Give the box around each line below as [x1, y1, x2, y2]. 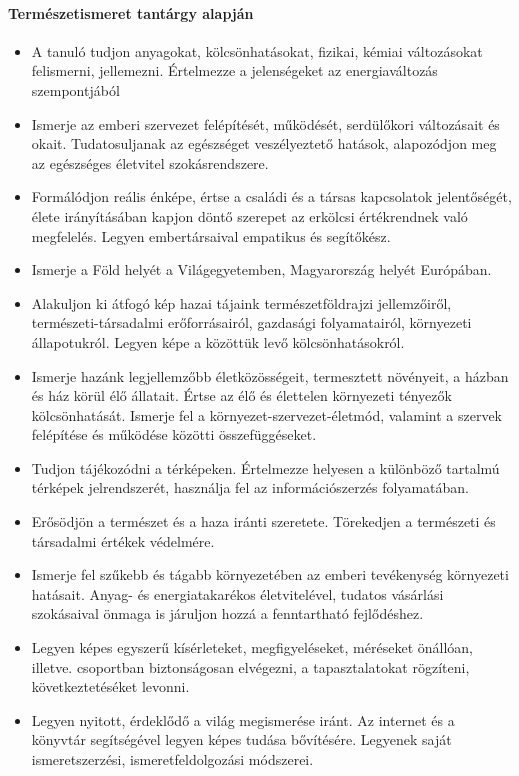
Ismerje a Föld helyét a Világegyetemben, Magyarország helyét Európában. [31, 259, 492, 280]
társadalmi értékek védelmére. [31, 530, 215, 551]
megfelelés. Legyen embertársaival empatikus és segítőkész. [31, 225, 391, 246]
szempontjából [31, 79, 120, 100]
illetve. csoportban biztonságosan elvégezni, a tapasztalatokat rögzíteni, [31, 656, 470, 677]
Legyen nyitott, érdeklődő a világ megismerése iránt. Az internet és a [31, 709, 455, 730]
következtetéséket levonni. [31, 676, 190, 697]
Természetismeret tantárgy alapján [8, 2, 254, 23]
